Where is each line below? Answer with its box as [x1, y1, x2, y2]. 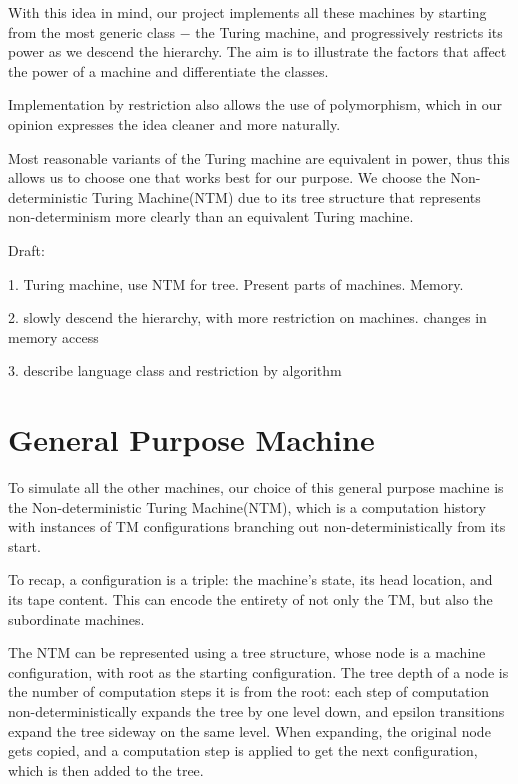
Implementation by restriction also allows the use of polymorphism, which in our [8, 94, 503, 115]
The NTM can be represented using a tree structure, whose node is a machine [8, 642, 486, 663]
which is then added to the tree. [8, 759, 204, 780]
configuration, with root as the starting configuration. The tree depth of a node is [8, 661, 509, 682]
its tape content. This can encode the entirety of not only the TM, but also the [8, 589, 493, 609]
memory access [8, 326, 99, 347]
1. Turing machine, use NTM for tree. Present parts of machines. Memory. [8, 273, 464, 294]
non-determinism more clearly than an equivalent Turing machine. [8, 206, 414, 227]
